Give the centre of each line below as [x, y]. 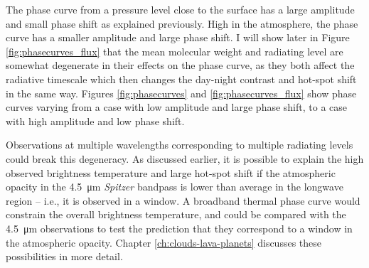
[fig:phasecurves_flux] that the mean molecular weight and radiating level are [175, 51]
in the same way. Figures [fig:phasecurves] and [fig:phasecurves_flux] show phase [181, 93]
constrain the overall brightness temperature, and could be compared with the [176, 214]
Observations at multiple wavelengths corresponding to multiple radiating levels [180, 145]
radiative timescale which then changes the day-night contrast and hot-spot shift [181, 79]
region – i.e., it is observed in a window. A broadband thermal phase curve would [183, 200]
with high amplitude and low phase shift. [95, 120]
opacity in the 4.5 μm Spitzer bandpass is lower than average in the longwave [175, 187]
